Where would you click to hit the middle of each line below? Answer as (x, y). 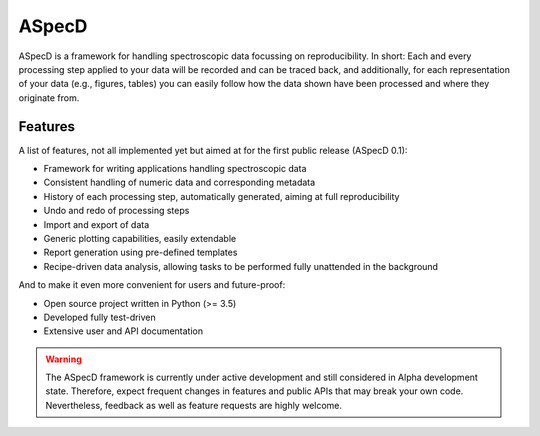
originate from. (49, 97)
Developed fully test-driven (100, 317)
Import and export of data (96, 224)
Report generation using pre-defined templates (140, 252)
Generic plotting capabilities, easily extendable (140, 238)
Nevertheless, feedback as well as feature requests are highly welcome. (194, 405)
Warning (63, 359)
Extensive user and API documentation (123, 331)
